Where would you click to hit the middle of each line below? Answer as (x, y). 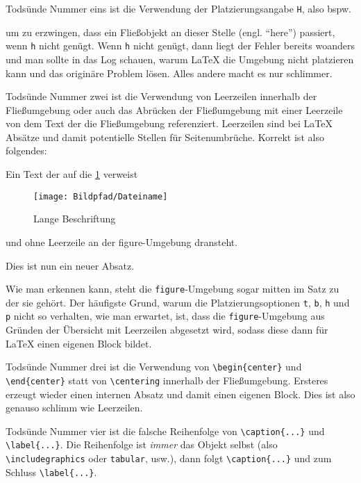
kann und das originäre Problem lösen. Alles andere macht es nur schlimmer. (169, 73)
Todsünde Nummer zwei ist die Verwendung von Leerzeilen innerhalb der (161, 96)
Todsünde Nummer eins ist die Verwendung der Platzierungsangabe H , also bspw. (179, 8)
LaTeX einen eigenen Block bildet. (79, 343)
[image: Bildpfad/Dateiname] (101, 196)
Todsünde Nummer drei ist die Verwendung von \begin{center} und (154, 367)
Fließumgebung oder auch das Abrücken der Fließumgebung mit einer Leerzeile (174, 109)
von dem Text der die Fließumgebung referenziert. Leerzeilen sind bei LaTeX (169, 123)
